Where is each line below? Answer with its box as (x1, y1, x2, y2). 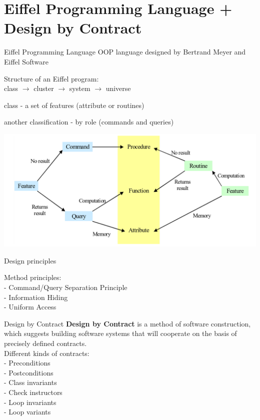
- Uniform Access (4, 301, 56, 312)
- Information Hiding (4, 291, 68, 302)
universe (105, 83, 131, 93)
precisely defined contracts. (4, 338, 87, 348)
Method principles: (4, 272, 61, 282)
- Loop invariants (4, 396, 56, 407)
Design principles (4, 255, 56, 265)
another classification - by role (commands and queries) (4, 116, 174, 127)
